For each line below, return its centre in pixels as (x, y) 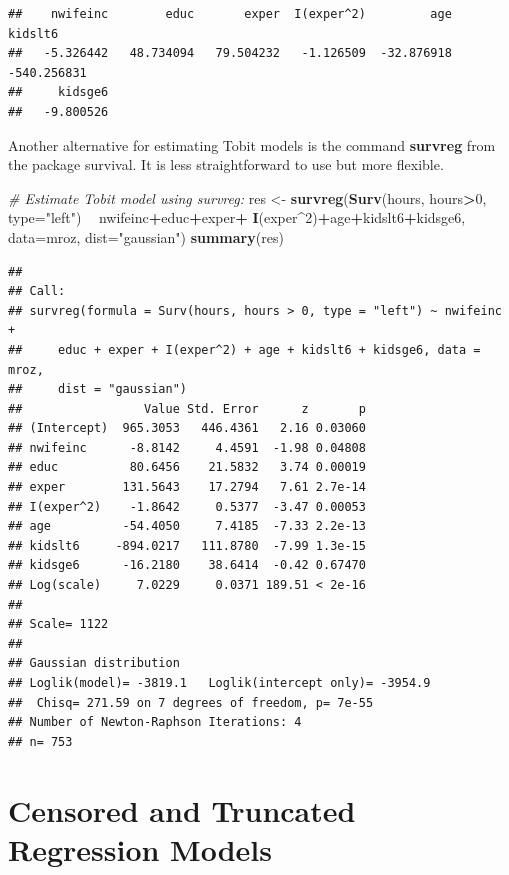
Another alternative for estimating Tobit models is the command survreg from (252, 144)
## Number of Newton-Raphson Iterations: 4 (155, 722)
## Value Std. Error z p (187, 408)
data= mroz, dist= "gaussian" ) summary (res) (146, 236)
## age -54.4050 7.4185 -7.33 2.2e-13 (187, 526)
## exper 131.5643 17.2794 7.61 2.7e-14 (187, 487)
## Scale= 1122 (58, 624)
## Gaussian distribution (94, 663)
